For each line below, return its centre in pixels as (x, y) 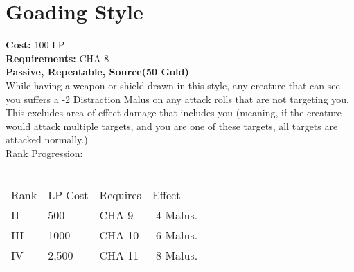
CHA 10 (119, 235)
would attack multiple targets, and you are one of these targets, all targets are (172, 126)
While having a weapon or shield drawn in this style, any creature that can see (173, 85)
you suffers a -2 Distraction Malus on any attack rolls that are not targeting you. (177, 99)
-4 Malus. (175, 215)
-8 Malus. (175, 255)
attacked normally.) (47, 139)
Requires (120, 195)
